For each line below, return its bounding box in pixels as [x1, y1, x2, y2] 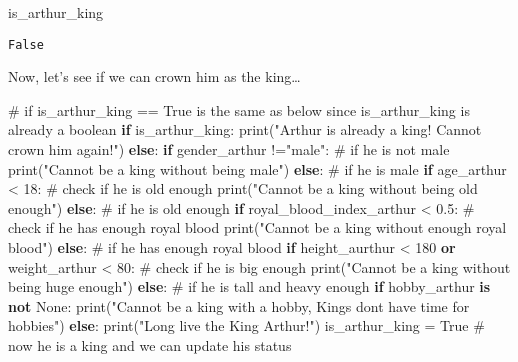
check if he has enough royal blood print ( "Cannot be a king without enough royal [8, 217, 507, 238]
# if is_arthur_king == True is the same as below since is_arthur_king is [8, 99, 470, 120]
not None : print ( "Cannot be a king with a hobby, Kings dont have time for [8, 295, 470, 316]
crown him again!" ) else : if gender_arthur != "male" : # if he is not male [8, 139, 450, 160]
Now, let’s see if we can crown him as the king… [8, 66, 301, 87]
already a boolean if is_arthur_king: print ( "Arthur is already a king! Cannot [8, 119, 482, 140]
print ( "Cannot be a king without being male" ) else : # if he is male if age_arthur [8, 158, 507, 179]
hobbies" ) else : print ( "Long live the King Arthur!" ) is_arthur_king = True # [8, 315, 485, 336]
